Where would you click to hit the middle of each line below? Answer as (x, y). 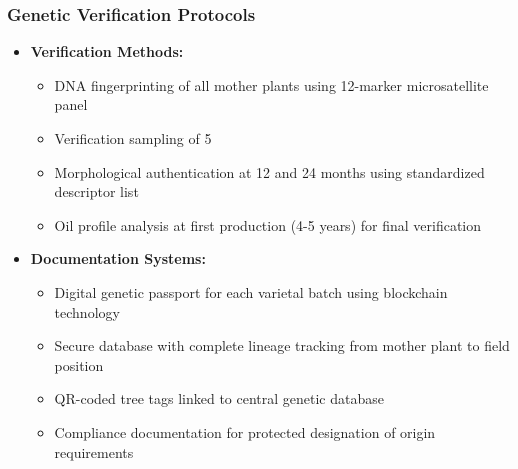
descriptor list (96, 191)
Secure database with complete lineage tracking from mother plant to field (282, 345)
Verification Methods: (107, 51)
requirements (94, 451)
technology (87, 311)
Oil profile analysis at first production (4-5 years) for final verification (268, 224)
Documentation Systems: (118, 258)
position (79, 364)
